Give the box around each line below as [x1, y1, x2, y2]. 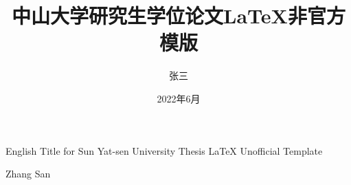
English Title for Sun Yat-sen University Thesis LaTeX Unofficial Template [5, 143, 323, 157]
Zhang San [5, 166, 51, 181]
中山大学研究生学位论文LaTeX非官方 [12, 1, 346, 30]
